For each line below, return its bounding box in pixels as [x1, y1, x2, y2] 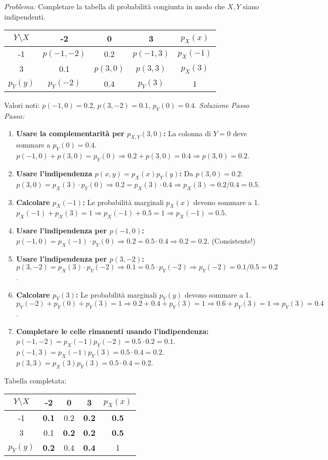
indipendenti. [4, 11, 46, 22]
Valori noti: [4, 100, 40, 111]
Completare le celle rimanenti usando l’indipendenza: [16, 325, 209, 336]
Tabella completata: [4, 375, 67, 385]
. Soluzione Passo [195, 100, 249, 111]
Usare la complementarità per [16, 127, 125, 138]
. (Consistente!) [207, 235, 256, 246]
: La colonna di [163, 127, 211, 138]
